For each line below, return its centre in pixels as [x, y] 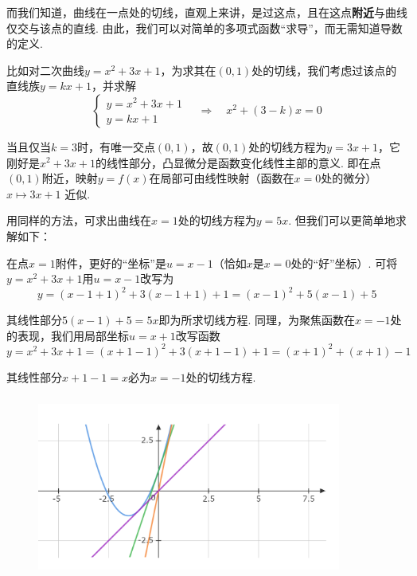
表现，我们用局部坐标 [73, 335]
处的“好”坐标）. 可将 [344, 263]
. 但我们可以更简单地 [342, 220]
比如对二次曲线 [45, 70]
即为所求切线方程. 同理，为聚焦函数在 [257, 320]
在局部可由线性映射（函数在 [222, 178]
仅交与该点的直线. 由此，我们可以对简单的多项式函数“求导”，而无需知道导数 [205, 27]
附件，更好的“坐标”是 [111, 263]
